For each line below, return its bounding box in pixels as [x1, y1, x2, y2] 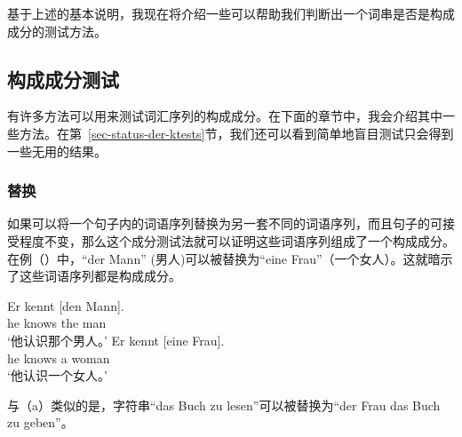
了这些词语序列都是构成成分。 [7, 266, 181, 285]
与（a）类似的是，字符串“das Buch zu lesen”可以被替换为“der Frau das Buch [7, 395, 441, 414]
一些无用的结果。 [7, 141, 107, 160]
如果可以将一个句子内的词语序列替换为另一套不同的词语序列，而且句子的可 [7, 214, 442, 233]
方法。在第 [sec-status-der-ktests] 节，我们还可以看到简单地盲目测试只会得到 [19, 123, 454, 142]
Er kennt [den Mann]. [7, 296, 124, 314]
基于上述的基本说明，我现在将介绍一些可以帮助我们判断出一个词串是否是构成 [7, 4, 455, 22]
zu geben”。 [7, 413, 74, 432]
